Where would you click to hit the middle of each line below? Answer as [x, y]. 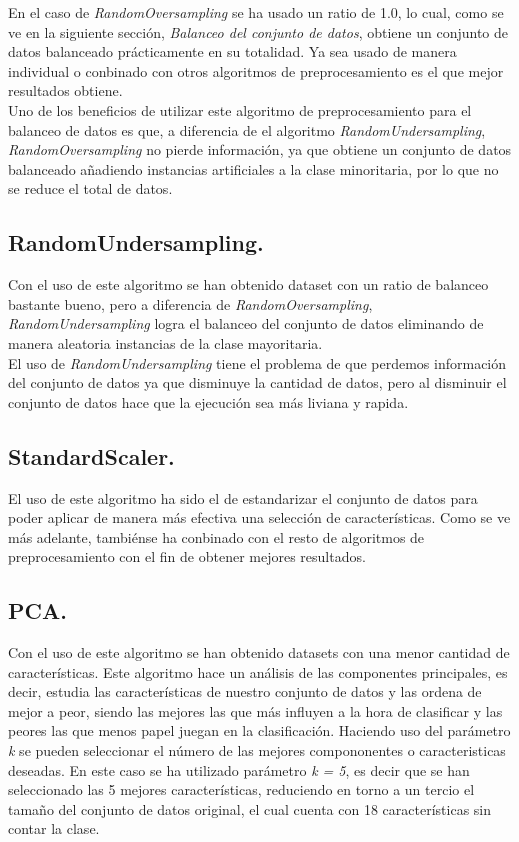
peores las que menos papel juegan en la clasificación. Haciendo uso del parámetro [259, 730]
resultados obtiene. [65, 90]
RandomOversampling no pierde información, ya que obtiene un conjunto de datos [260, 149]
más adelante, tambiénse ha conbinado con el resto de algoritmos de [216, 536]
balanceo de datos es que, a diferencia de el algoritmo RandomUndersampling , [247, 129]
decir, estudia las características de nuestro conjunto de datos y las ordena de [245, 691]
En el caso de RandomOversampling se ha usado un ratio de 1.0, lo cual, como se [256, 12]
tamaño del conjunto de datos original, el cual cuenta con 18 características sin [250, 808]
